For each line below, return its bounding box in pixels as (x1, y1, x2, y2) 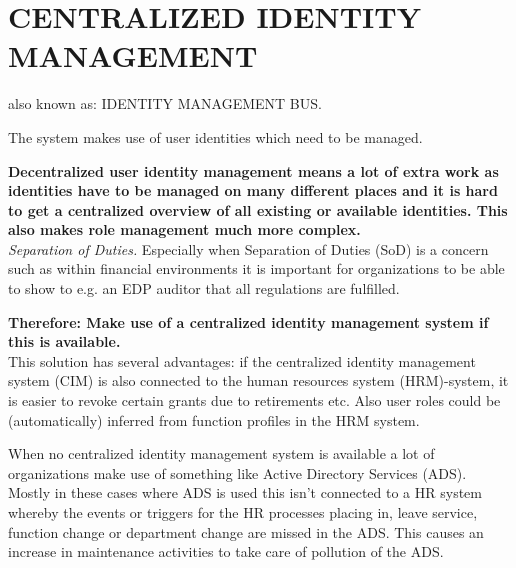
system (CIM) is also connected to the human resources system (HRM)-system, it (8, 370, 509, 391)
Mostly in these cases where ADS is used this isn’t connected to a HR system (8, 482, 482, 503)
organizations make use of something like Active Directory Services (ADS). (8, 462, 467, 483)
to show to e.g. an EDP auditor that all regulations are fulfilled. (8, 278, 400, 299)
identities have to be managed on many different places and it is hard (8, 180, 498, 201)
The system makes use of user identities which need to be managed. (8, 126, 423, 147)
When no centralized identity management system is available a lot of (8, 443, 435, 464)
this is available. (8, 331, 121, 352)
